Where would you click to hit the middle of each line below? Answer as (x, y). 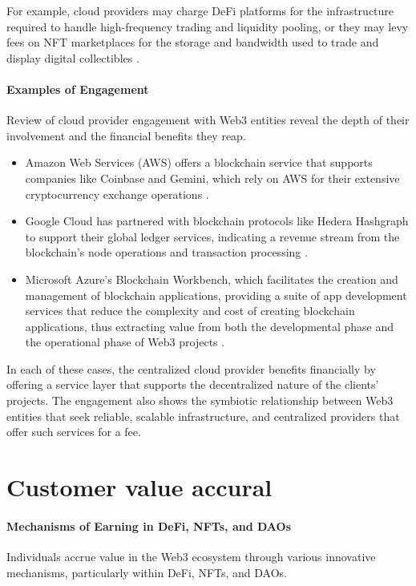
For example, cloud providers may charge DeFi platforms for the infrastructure (200, 10)
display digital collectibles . (73, 57)
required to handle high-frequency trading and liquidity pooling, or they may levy (208, 26)
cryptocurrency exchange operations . (117, 194)
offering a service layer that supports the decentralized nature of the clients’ (193, 384)
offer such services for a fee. (74, 432)
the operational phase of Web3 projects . (125, 342)
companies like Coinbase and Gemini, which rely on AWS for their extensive (212, 178)
